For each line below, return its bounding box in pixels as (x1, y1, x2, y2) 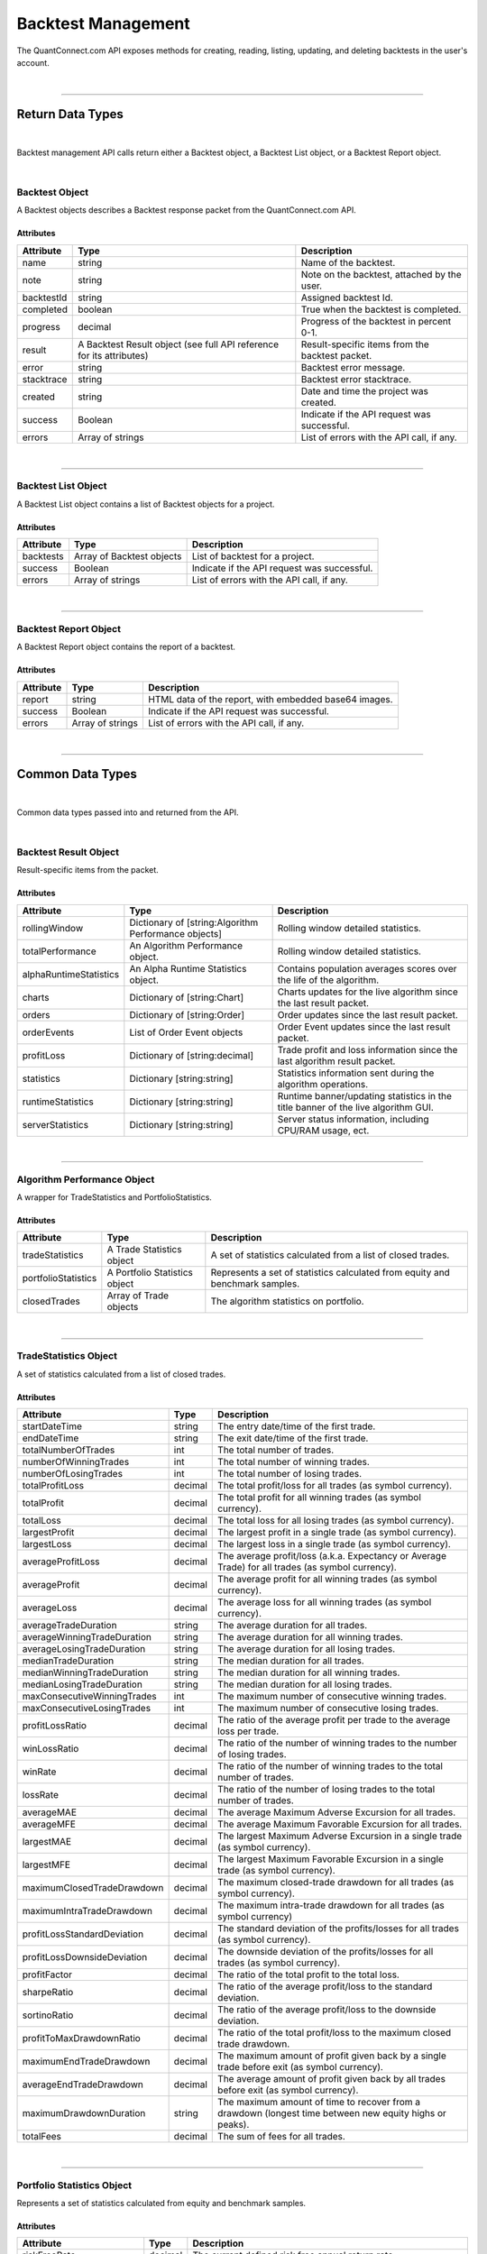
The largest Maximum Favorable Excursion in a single (217, 1853, 444, 1865)
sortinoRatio (22, 2009, 74, 2021)
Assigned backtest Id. (300, 291, 394, 304)
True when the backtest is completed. (300, 303, 462, 316)
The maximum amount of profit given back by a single (217, 2049, 446, 2062)
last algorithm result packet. (277, 1055, 396, 1067)
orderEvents (22, 1026, 75, 1039)
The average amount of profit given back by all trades (217, 2072, 446, 2084)
